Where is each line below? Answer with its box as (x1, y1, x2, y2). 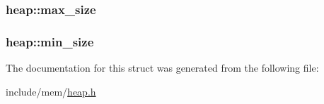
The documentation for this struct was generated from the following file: (6, 60, 319, 75)
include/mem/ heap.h (6, 84, 96, 98)
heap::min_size (6, 32, 94, 50)
